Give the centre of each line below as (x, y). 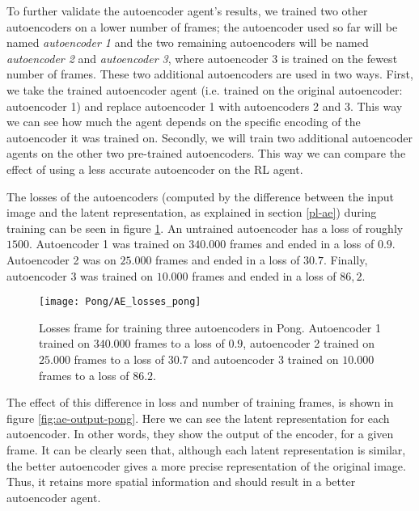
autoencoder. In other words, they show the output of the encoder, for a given (200, 434)
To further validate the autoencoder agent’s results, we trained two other (187, 11)
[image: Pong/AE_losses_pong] (120, 302)
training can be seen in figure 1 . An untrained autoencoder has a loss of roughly (205, 228)
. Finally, (346, 259)
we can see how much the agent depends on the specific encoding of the (184, 122)
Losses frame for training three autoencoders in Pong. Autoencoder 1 (210, 327)
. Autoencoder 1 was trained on (107, 244)
